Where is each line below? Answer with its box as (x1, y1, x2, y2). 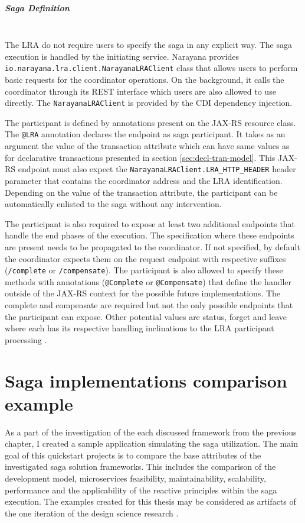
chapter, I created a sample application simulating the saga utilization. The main (5, 437, 298, 450)
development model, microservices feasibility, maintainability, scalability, (5, 472, 266, 485)
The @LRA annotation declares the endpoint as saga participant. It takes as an (5, 128, 286, 140)
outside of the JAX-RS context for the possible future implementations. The (5, 287, 281, 299)
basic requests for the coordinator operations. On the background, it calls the (5, 73, 284, 85)
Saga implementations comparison (5, 368, 287, 392)
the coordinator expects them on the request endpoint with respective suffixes (5, 252, 286, 264)
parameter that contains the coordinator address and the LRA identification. (5, 174, 283, 186)
